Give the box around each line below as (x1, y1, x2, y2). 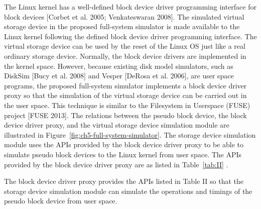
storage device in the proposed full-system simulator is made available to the (4, 21, 240, 32)
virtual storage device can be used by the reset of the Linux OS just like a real (4, 41, 245, 51)
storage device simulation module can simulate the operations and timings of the (4, 185, 252, 196)
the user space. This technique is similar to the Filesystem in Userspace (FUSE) (4, 99, 250, 110)
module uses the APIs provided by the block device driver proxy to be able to (4, 139, 243, 150)
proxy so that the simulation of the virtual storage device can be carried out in (4, 90, 247, 100)
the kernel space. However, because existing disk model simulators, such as (4, 60, 233, 71)
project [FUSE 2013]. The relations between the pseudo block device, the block (4, 110, 247, 120)
